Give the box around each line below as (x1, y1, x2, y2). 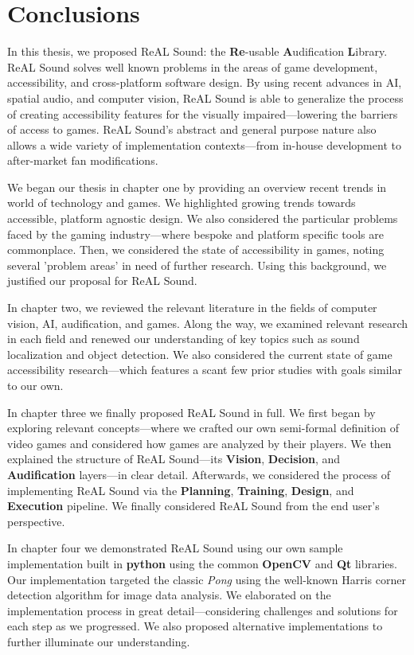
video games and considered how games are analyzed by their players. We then (7, 435, 392, 451)
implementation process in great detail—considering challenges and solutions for (7, 602, 398, 618)
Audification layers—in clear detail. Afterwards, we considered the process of (7, 466, 391, 482)
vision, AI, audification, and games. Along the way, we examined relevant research (7, 314, 408, 331)
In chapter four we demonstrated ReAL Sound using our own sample (7, 540, 343, 556)
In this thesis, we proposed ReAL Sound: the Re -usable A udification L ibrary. (7, 43, 388, 60)
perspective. (7, 513, 65, 529)
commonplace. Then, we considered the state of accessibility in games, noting (7, 241, 385, 258)
